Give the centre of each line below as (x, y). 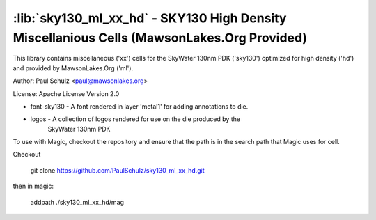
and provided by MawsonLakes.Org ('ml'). (73, 68)
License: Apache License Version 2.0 (66, 93)
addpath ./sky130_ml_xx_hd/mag (77, 202)
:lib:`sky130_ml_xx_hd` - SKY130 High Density (150, 18)
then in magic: (33, 186)
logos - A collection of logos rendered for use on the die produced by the (135, 119)
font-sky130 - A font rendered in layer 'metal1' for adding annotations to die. (139, 106)
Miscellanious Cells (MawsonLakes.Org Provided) (160, 38)
